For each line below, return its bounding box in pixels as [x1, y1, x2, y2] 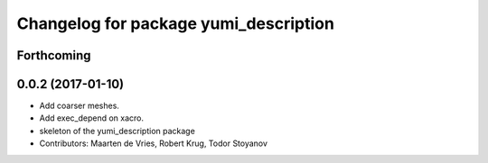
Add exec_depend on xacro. [39, 113, 145, 123]
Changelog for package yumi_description [16, 14, 334, 33]
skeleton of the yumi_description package [39, 125, 196, 136]
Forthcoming [16, 48, 91, 63]
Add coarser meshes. [39, 100, 119, 112]
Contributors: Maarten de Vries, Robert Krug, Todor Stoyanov [39, 138, 268, 149]
